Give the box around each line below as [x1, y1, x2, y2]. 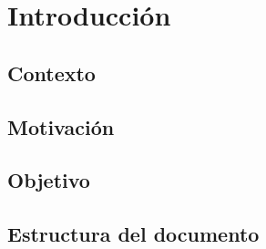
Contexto [7, 58, 96, 87]
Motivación [7, 112, 115, 140]
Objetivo [7, 166, 90, 194]
